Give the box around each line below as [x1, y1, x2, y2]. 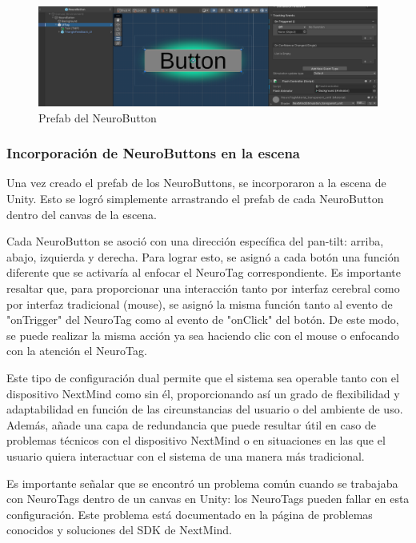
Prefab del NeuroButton [38, 109, 157, 126]
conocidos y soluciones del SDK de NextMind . [6, 521, 233, 538]
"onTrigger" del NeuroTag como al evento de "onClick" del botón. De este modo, [6, 311, 399, 328]
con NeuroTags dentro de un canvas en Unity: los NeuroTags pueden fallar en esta [6, 490, 410, 507]
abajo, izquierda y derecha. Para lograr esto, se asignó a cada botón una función [6, 248, 400, 265]
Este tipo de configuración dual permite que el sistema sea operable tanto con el [6, 369, 399, 385]
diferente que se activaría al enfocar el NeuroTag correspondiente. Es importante [6, 264, 402, 281]
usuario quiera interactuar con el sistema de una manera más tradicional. [6, 447, 365, 464]
